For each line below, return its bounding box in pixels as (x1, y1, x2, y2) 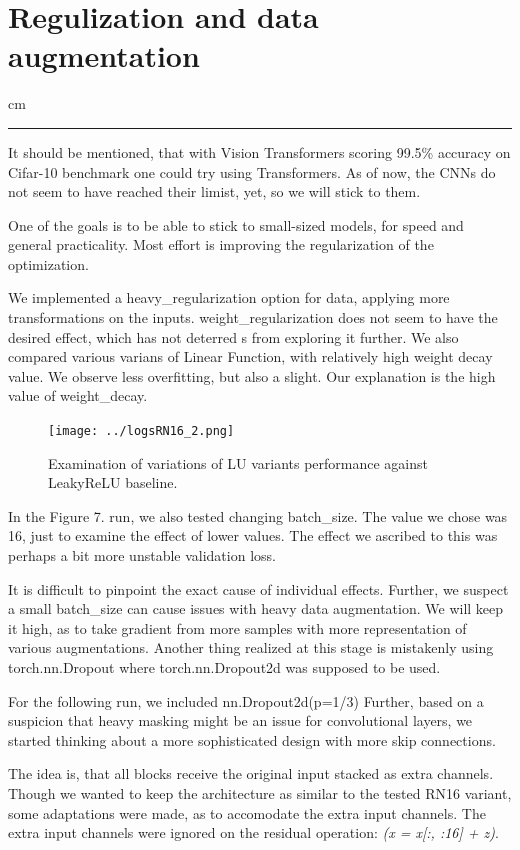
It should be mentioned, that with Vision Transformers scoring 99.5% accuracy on (8, 141, 511, 162)
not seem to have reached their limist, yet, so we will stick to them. (8, 181, 421, 202)
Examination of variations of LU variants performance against (48, 452, 428, 473)
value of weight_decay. (8, 385, 148, 406)
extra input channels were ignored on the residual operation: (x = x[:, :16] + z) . (8, 822, 499, 843)
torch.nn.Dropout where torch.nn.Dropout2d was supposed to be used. (8, 657, 441, 678)
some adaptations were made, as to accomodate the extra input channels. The (8, 802, 486, 823)
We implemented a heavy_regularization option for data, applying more (8, 287, 450, 308)
